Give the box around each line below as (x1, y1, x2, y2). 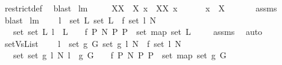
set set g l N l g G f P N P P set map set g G (13, 49, 227, 61)
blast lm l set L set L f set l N (4, 13, 157, 26)
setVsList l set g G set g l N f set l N (4, 37, 181, 49)
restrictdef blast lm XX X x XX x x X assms (4, 2, 277, 14)
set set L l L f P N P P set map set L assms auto (13, 25, 263, 38)
